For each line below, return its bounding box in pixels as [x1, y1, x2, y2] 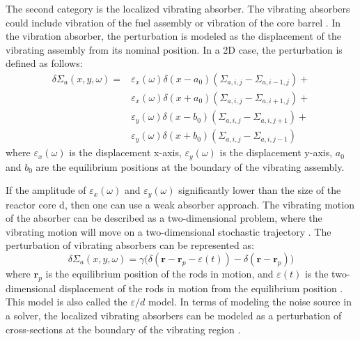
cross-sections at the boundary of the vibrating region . [6, 321, 241, 336]
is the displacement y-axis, [219, 145, 333, 160]
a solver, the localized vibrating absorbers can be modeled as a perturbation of [6, 308, 342, 322]
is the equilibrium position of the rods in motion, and [45, 266, 274, 280]
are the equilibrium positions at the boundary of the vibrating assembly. [36, 159, 345, 174]
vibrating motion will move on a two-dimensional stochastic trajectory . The [6, 224, 331, 238]
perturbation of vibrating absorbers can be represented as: [6, 238, 254, 252]
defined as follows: [6, 56, 83, 70]
